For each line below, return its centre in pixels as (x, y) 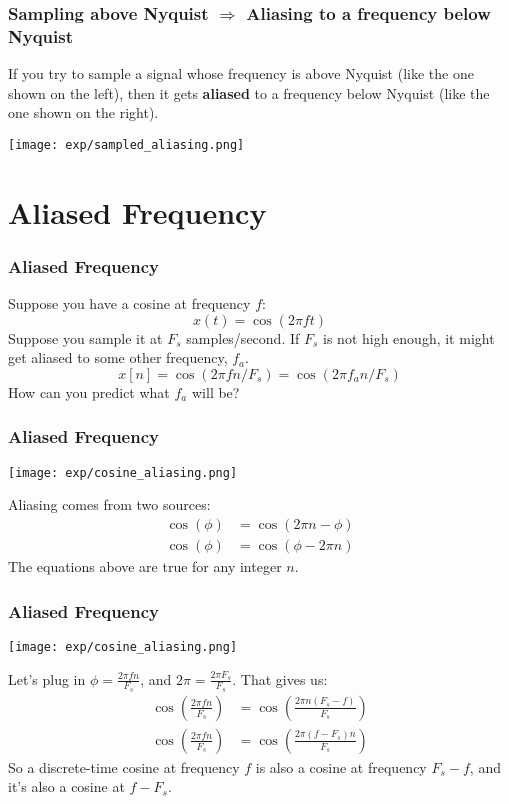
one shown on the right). (83, 112)
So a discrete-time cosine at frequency (124, 766)
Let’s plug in (47, 678)
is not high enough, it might (409, 337)
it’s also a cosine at (66, 786)
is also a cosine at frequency (341, 766)
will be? (215, 391)
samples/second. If (243, 337)
